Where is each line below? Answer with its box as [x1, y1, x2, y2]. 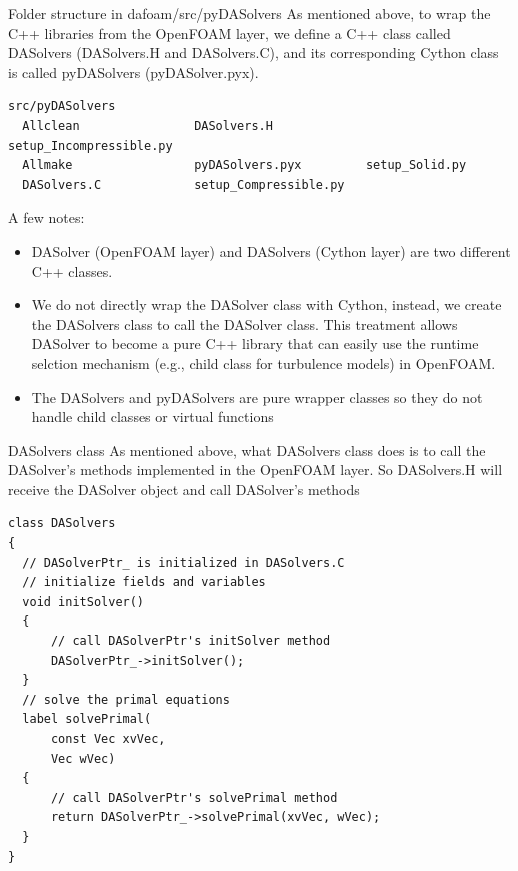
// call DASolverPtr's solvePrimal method [50, 790, 338, 805]
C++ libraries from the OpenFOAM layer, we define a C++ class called [8, 22, 451, 43]
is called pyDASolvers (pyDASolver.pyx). [8, 61, 259, 82]
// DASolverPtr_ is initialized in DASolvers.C [22, 555, 345, 570]
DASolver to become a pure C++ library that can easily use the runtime [31, 333, 479, 354]
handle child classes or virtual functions [31, 406, 274, 427]
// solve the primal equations [22, 692, 230, 707]
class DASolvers [8, 516, 116, 531]
